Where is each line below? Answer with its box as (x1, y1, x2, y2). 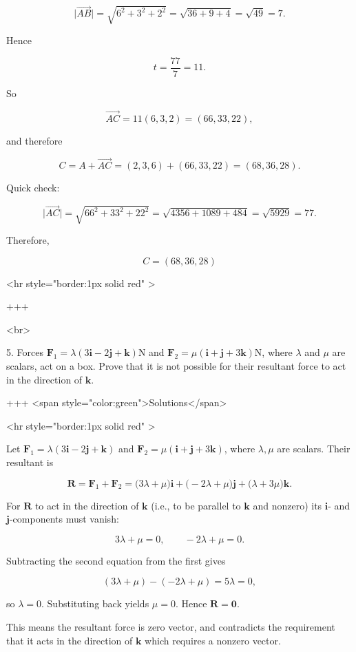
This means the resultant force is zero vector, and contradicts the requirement (6, 620, 335, 633)
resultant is (6, 455, 54, 470)
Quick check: (6, 180, 60, 195)
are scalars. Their (277, 441, 350, 456)
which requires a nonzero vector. (145, 633, 281, 647)
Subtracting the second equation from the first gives (6, 553, 226, 567)
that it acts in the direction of (6, 633, 133, 647)
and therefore (6, 133, 63, 147)
